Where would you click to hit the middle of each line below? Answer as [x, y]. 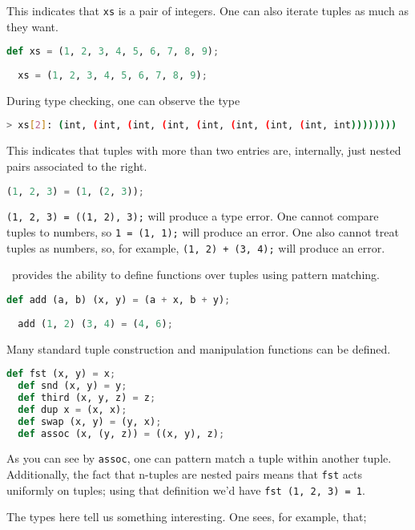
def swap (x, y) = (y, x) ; [90, 421]
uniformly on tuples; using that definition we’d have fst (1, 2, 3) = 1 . [186, 490]
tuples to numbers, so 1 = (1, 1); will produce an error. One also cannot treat [203, 232]
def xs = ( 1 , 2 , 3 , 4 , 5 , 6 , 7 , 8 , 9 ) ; [113, 52]
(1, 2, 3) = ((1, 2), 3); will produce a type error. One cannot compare [193, 216]
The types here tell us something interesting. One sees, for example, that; [187, 517]
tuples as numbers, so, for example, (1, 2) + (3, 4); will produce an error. [196, 247]
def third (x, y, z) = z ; [87, 397]
